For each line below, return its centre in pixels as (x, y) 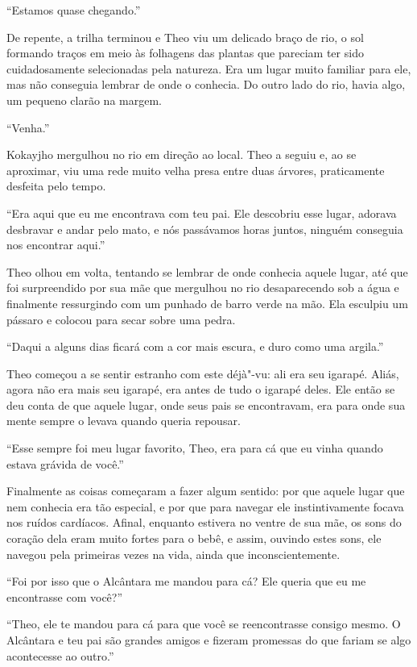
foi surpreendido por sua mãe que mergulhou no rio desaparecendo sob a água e (203, 288)
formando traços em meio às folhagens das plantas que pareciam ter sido (185, 53)
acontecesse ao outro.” (60, 655)
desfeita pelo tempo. (56, 186)
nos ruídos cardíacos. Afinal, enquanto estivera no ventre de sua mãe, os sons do (204, 522)
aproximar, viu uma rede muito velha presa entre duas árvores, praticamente (196, 170)
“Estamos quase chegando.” (74, 10)
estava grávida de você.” (65, 463)
